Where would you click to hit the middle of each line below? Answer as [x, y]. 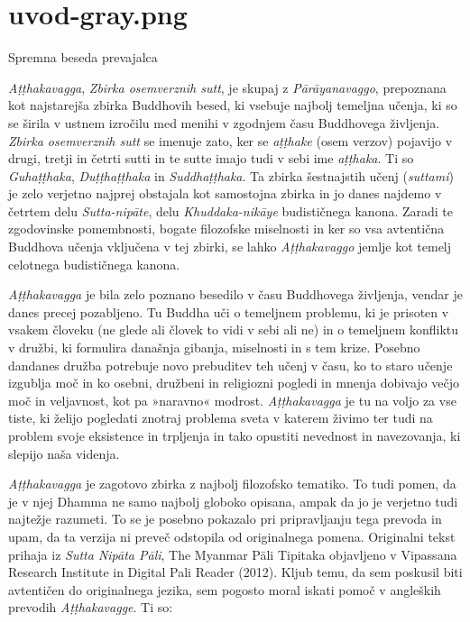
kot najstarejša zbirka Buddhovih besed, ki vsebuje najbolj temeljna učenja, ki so [233, 105]
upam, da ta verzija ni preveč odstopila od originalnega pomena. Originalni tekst [232, 536]
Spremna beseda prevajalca [83, 57]
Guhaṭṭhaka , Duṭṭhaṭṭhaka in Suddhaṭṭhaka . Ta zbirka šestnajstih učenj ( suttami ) [231, 175]
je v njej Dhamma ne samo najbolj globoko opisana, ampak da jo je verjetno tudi [233, 501]
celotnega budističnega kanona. [94, 264]
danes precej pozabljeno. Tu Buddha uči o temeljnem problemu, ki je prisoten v [229, 311]
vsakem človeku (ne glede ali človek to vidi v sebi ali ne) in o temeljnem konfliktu [234, 329]
